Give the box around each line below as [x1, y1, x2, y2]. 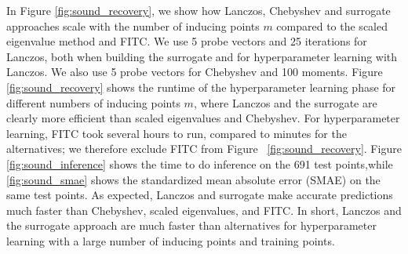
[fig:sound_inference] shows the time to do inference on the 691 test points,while [6, 155, 393, 172]
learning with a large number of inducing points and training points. [6, 232, 335, 249]
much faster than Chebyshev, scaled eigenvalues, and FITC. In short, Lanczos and [6, 201, 402, 218]
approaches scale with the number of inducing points [6, 17, 260, 34]
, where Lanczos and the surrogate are [193, 94, 377, 111]
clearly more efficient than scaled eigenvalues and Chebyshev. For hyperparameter [6, 110, 400, 126]
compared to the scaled [276, 17, 388, 34]
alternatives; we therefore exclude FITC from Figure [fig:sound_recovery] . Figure [6, 140, 402, 157]
